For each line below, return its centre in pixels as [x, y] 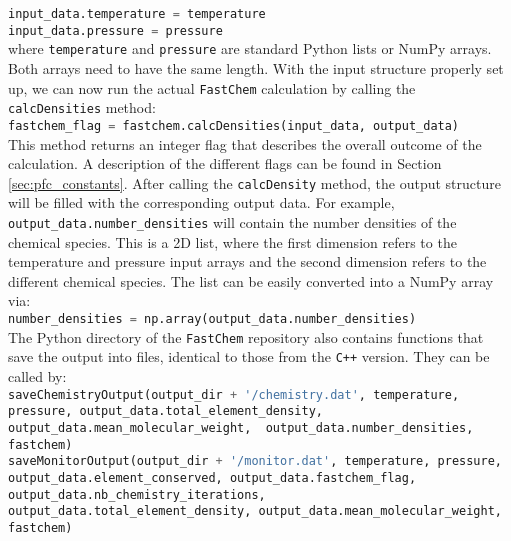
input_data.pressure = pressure [115, 30]
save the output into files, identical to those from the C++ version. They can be [249, 356]
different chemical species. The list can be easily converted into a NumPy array [251, 280]
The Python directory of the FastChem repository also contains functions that [246, 336]
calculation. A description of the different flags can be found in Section [225, 163]
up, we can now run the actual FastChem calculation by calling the [212, 87]
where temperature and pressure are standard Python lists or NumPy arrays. [250, 48]
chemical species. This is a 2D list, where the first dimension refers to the [232, 241]
